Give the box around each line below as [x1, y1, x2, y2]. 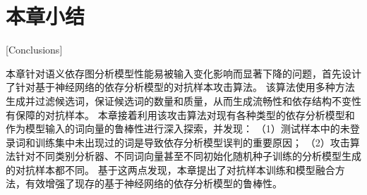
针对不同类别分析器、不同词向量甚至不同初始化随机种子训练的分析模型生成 [15, 149, 361, 163]
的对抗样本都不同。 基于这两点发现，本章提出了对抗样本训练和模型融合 [6, 162, 335, 177]
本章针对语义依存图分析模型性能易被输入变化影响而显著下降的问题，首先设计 [6, 65, 361, 80]
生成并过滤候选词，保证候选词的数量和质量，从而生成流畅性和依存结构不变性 [6, 93, 361, 108]
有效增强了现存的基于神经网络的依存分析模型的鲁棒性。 [25, 176, 282, 191]
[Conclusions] [6, 42, 63, 57]
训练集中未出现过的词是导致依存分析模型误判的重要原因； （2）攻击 [35, 134, 350, 149]
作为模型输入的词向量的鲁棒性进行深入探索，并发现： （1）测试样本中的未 [6, 121, 350, 136]
